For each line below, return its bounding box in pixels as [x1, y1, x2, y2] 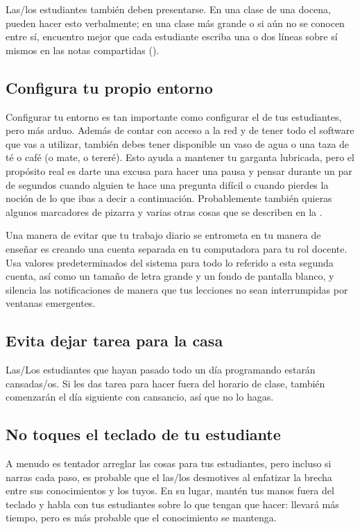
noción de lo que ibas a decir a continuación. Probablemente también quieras [6, 191, 332, 205]
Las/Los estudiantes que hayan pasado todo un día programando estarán [6, 362, 316, 377]
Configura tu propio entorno [6, 76, 213, 98]
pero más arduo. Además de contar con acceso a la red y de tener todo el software [6, 123, 354, 137]
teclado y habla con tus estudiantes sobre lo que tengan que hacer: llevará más [6, 496, 339, 511]
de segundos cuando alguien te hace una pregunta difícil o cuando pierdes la [6, 177, 329, 192]
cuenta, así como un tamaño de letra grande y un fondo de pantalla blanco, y [6, 269, 334, 283]
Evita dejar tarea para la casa [6, 330, 223, 351]
